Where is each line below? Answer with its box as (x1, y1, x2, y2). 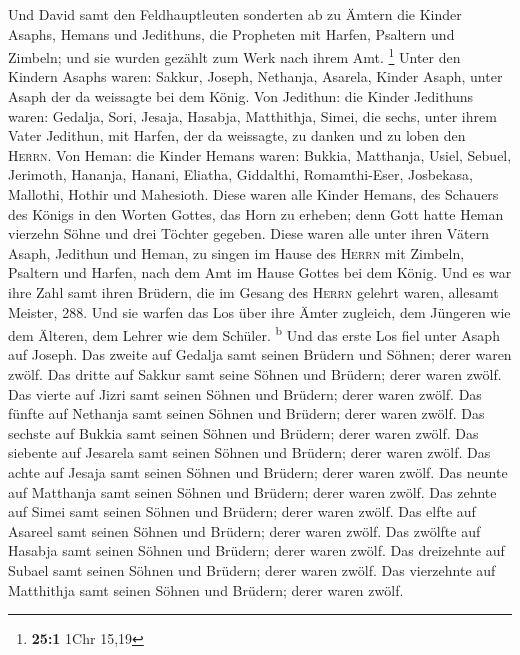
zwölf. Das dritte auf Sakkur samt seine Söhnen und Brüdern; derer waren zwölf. (8, 364, 502, 384)
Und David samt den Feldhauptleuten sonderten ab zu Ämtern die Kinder (8, 4, 462, 24)
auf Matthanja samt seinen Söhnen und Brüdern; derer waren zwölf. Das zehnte (8, 481, 497, 502)
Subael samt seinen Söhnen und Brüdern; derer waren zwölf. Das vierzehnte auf (8, 559, 496, 580)
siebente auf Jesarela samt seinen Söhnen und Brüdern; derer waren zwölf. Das (8, 442, 491, 463)
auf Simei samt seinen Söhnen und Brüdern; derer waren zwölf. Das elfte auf (8, 501, 476, 522)
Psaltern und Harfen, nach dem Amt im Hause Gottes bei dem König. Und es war (8, 262, 512, 283)
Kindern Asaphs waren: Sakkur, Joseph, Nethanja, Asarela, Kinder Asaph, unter (8, 66, 503, 87)
